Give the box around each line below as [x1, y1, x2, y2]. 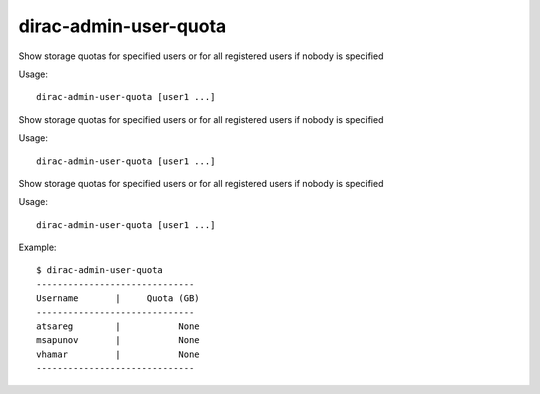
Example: [18, 241, 57, 254]
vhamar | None [36, 348, 200, 360]
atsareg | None [36, 321, 200, 332]
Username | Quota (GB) [36, 293, 200, 304]
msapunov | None [36, 335, 200, 346]
